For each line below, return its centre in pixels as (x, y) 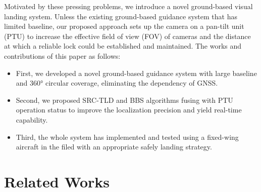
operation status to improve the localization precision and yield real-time (129, 110)
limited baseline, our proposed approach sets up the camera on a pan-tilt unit (124, 26)
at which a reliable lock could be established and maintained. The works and (123, 46)
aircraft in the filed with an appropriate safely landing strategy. (114, 147)
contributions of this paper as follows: (62, 55)
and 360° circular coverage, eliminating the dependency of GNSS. (117, 83)
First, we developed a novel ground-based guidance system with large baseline (136, 73)
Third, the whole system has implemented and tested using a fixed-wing (127, 137)
